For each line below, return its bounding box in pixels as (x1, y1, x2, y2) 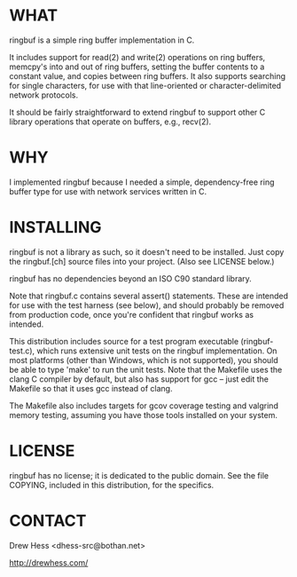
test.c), (9, 345, 35, 356)
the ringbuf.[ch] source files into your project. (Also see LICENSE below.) (9, 256, 275, 266)
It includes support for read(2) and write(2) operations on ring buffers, (9, 51, 266, 62)
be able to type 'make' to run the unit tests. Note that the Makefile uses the (9, 364, 283, 375)
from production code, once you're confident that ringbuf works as (9, 309, 254, 320)
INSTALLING (9, 217, 102, 238)
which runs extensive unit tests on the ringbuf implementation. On (36, 345, 277, 356)
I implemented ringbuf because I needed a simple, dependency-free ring (9, 177, 275, 187)
